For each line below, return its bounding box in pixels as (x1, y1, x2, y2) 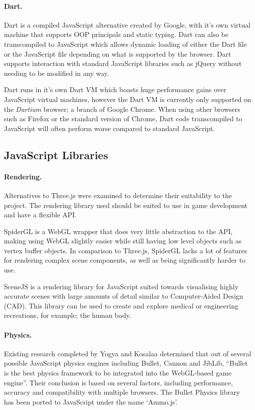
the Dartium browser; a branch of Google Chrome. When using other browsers (4, 103, 240, 114)
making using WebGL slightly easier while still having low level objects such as (4, 236, 242, 246)
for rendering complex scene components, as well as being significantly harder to (4, 255, 246, 265)
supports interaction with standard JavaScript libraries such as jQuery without (4, 58, 242, 68)
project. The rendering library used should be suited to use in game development (4, 200, 248, 210)
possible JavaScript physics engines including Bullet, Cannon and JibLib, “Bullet (4, 358, 248, 368)
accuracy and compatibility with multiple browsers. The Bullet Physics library (4, 387, 240, 397)
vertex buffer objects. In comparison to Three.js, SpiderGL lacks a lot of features (4, 245, 247, 255)
